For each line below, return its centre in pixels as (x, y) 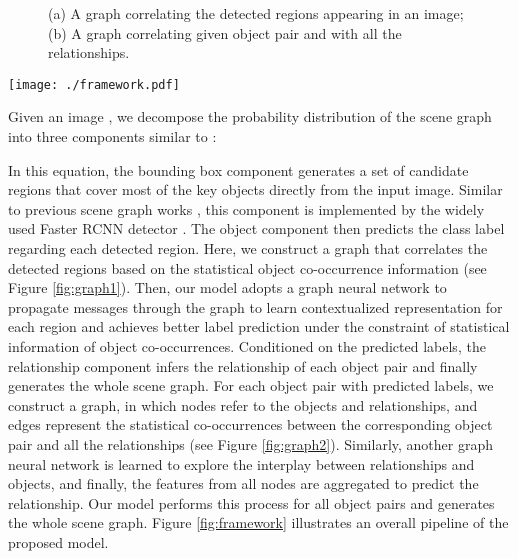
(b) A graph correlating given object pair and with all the (225, 32)
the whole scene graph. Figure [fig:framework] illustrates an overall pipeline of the (258, 522)
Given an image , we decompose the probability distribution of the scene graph (250, 116)
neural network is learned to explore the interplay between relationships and (241, 463)
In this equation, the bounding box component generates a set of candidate (238, 169)
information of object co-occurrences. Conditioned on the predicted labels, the (247, 345)
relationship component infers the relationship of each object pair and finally (243, 365)
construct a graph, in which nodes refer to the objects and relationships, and (243, 404)
